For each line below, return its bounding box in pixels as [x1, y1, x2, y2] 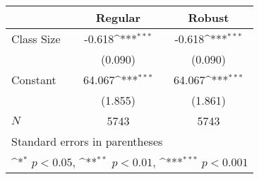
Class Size [11, 30, 61, 47]
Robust [188, 9, 229, 25]
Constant [11, 71, 56, 88]
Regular [95, 9, 141, 25]
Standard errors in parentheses [11, 133, 163, 149]
